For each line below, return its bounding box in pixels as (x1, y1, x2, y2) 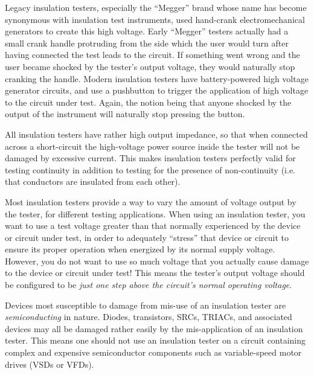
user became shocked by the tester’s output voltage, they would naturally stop (5, 60, 295, 72)
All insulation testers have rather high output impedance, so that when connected (5, 127, 308, 140)
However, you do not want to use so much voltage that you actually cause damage (5, 254, 309, 267)
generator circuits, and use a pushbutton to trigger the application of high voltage (5, 84, 309, 97)
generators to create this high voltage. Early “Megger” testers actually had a (5, 25, 289, 37)
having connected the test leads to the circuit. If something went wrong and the (5, 48, 300, 61)
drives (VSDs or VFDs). (5, 357, 94, 370)
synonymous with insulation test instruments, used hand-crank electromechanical (5, 13, 305, 25)
